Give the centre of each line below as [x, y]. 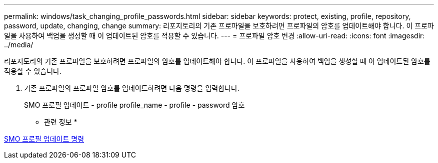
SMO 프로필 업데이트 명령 [44, 139]
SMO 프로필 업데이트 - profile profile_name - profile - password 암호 [134, 105]
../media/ [19, 45]
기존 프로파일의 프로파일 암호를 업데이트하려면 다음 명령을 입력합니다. [132, 88]
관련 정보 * [61, 122]
